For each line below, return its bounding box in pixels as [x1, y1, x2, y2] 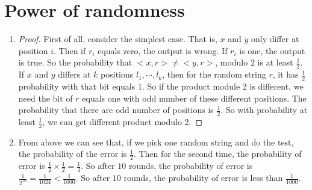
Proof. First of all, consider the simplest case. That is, [18, 32, 217, 45]
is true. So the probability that [18, 56, 133, 69]
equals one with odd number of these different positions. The [82, 91, 307, 104]
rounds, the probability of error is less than [123, 171, 283, 184]
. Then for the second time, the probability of [133, 147, 302, 160]
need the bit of [18, 91, 73, 104]
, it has [272, 68, 299, 81]
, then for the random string [162, 68, 266, 81]
